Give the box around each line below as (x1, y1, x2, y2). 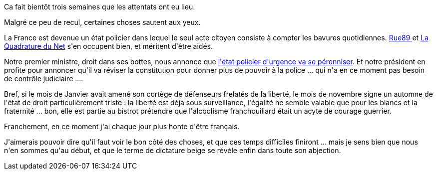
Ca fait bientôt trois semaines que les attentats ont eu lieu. (4, 2, 195, 11)
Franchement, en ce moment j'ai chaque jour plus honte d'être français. (4, 122, 240, 131)
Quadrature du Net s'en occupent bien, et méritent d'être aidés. (4, 42, 213, 50)
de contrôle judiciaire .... (4, 74, 83, 83)
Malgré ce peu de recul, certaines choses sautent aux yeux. (4, 18, 201, 26)
